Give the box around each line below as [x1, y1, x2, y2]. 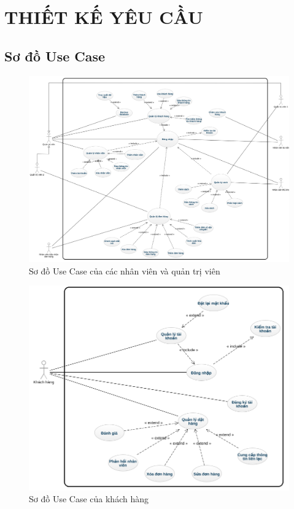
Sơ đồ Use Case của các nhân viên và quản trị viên [29, 264, 220, 277]
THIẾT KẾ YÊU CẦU [4, 4, 203, 29]
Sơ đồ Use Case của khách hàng [29, 492, 149, 505]
